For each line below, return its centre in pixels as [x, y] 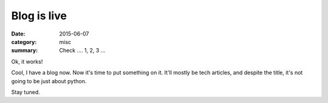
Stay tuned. [26, 92]
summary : [25, 51]
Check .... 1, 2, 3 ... [82, 51]
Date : [18, 34]
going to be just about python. [49, 81]
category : [24, 42]
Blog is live [39, 16]
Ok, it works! [27, 61]
